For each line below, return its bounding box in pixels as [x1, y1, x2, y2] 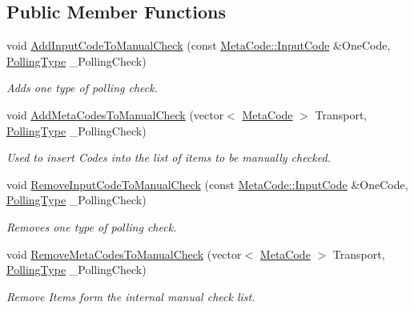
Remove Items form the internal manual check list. [6, 288, 255, 304]
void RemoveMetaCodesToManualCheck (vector [6, 245, 242, 262]
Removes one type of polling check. [6, 218, 177, 235]
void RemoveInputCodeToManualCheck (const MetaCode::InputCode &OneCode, [6, 175, 408, 192]
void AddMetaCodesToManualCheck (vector [6, 106, 224, 123]
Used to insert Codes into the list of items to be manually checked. [6, 149, 331, 166]
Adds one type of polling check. [6, 79, 158, 96]
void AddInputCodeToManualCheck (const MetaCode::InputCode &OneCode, [6, 37, 391, 54]
